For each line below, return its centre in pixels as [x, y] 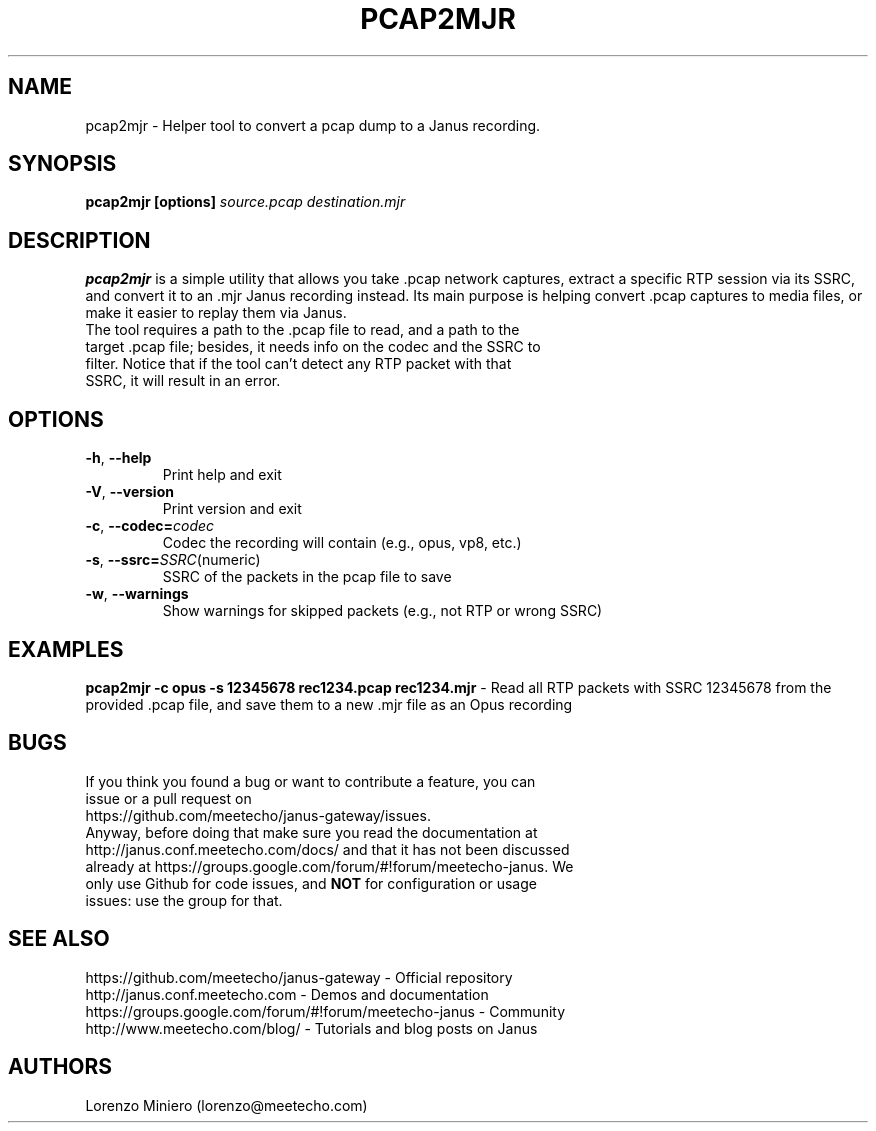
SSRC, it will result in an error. [183, 381]
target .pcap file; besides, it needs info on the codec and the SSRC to [313, 347]
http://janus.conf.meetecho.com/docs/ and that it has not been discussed [327, 849]
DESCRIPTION [79, 240]
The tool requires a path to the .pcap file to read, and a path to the [302, 330]
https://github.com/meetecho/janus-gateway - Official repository [299, 977]
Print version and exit [232, 509]
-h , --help [118, 458]
